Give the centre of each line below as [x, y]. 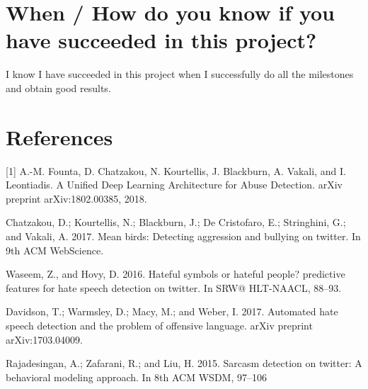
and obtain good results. [58, 88]
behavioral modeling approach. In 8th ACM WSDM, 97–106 [136, 377]
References [59, 136]
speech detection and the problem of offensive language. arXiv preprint [159, 325]
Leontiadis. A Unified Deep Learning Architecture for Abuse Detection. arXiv [174, 185]
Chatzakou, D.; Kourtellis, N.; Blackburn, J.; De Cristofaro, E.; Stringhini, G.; [176, 222]
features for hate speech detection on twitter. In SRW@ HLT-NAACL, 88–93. [174, 287]
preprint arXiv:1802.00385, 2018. [76, 198]
